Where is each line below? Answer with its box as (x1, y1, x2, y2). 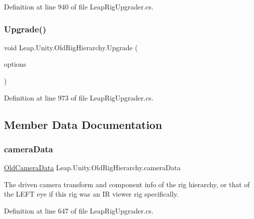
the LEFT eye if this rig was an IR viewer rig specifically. (4, 189, 179, 199)
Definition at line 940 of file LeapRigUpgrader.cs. (4, 1, 154, 11)
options (4, 59, 26, 69)
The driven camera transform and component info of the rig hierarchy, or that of (4, 179, 250, 189)
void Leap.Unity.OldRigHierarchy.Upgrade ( (4, 42, 138, 52)
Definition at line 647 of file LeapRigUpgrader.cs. (4, 205, 154, 216)
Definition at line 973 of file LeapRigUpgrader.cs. (4, 92, 154, 103)
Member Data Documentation (4, 116, 163, 132)
